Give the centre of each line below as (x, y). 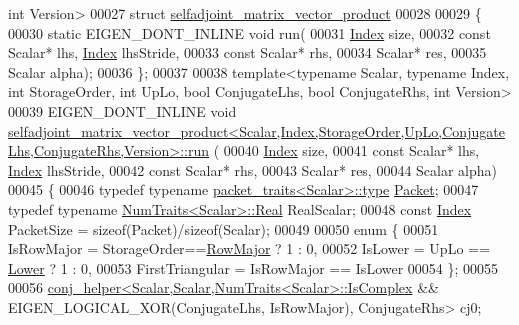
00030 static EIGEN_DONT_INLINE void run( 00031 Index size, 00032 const (249, 32)
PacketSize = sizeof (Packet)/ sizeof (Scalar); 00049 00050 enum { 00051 (223, 228)
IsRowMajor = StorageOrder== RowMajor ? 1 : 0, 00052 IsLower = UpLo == (249, 248)
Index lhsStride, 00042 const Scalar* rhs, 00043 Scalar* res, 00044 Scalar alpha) (253, 169)
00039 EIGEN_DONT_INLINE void (122, 110)
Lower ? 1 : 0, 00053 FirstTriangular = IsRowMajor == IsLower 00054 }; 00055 (253, 267)
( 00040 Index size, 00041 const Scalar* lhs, (346, 150)
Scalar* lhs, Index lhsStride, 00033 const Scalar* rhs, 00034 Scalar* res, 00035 (247, 52)
